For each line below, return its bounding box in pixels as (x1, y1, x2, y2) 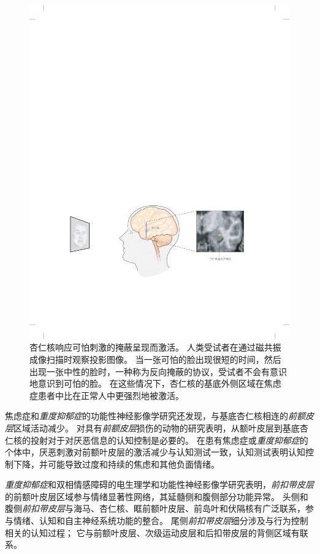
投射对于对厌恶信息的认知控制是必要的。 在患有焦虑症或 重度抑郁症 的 (30, 433, 308, 446)
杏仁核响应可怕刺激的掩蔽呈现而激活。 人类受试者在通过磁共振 (29, 341, 281, 354)
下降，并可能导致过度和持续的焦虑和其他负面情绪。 (13, 457, 219, 470)
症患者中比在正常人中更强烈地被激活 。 (29, 389, 184, 401)
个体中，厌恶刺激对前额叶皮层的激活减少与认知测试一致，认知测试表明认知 (5, 446, 305, 458)
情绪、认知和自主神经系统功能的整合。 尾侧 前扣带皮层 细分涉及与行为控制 (13, 514, 308, 527)
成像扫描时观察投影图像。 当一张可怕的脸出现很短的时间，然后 (29, 352, 281, 365)
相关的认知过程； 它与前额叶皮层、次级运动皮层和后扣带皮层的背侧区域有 (5, 526, 300, 539)
